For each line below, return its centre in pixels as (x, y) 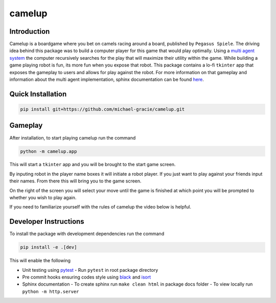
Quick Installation (38, 94)
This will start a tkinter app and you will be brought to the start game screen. (93, 165)
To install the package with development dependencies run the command (87, 234)
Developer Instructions (47, 222)
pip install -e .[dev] (49, 247)
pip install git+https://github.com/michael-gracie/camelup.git (102, 109)
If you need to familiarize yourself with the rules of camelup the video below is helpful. (100, 207)
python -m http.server (51, 292)
